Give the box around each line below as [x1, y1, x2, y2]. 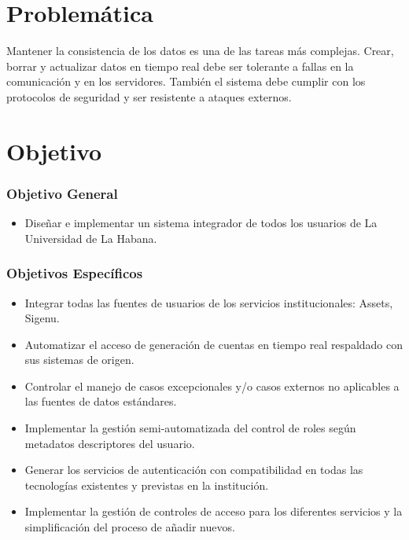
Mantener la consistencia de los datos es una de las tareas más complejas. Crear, [6, 42, 394, 59]
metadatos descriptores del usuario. [24, 435, 195, 451]
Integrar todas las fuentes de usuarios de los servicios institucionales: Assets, [24, 294, 393, 310]
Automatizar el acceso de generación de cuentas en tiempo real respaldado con [24, 336, 403, 352]
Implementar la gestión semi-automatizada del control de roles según [24, 420, 356, 436]
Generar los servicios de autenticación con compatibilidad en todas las [24, 461, 363, 478]
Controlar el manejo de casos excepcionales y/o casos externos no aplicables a [24, 377, 400, 394]
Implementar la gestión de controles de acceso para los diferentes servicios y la [24, 503, 403, 520]
